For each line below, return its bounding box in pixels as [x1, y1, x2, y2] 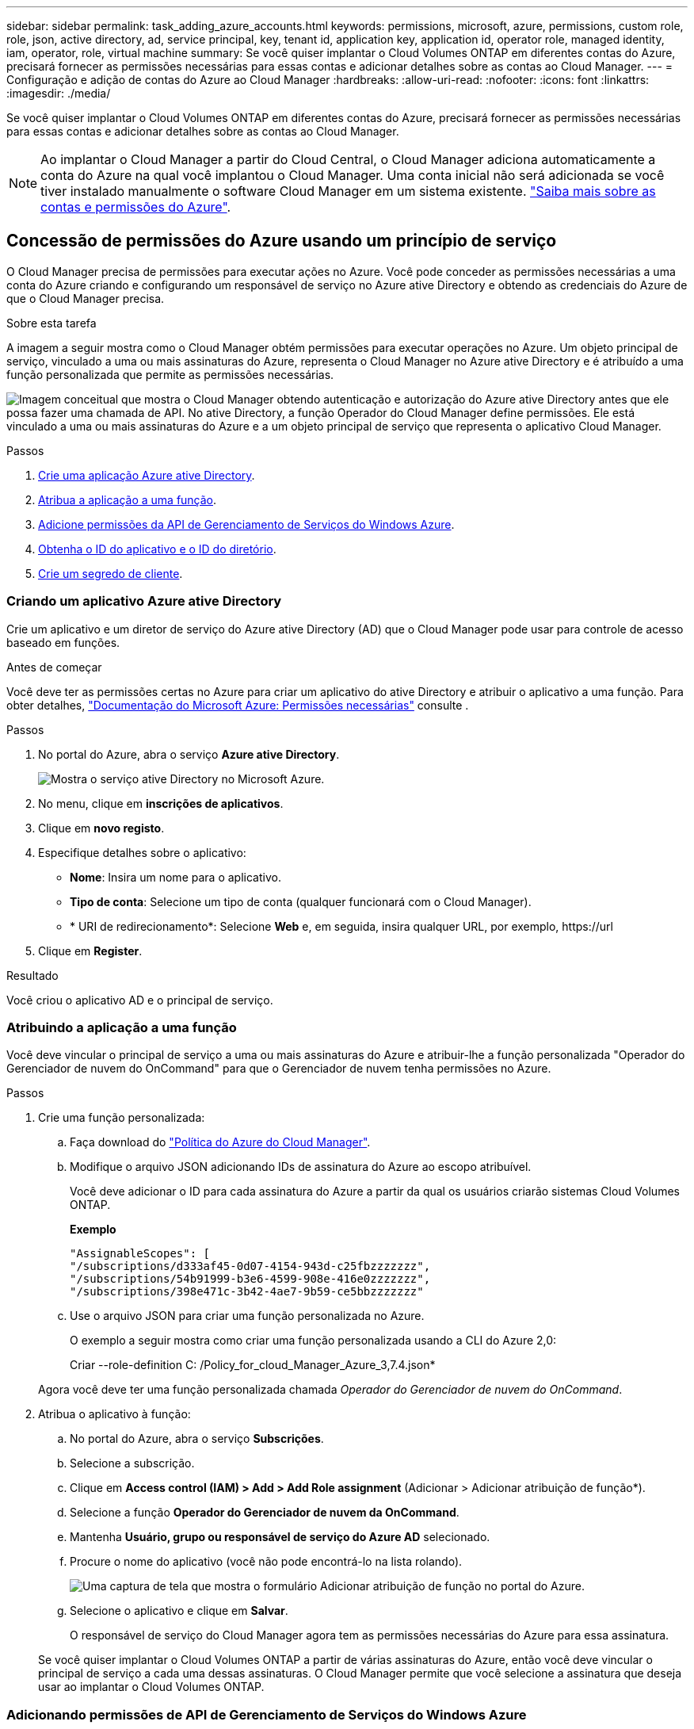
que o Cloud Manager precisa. [6, 291, 165, 305]
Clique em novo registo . [38, 821, 165, 835]
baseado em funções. [6, 635, 120, 649]
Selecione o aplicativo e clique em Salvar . [70, 1604, 288, 1618]
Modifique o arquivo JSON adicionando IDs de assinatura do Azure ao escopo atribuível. [70, 1160, 532, 1174]
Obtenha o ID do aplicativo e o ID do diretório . [38, 541, 276, 556]
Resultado [6, 968, 59, 982]
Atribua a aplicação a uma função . [38, 492, 217, 507]
